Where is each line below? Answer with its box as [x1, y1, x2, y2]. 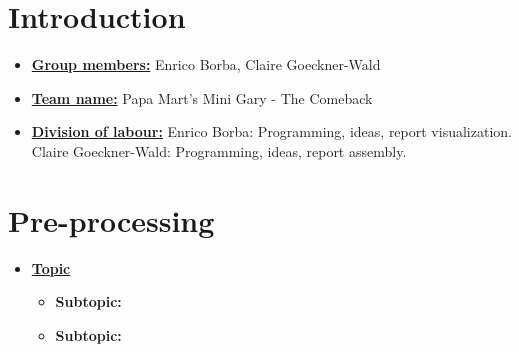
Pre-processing [8, 199, 215, 240]
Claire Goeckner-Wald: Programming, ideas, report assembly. [31, 140, 407, 161]
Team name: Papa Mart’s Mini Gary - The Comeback [31, 87, 373, 108]
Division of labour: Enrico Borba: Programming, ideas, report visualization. [31, 121, 512, 142]
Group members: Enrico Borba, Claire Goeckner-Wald [31, 54, 381, 75]
